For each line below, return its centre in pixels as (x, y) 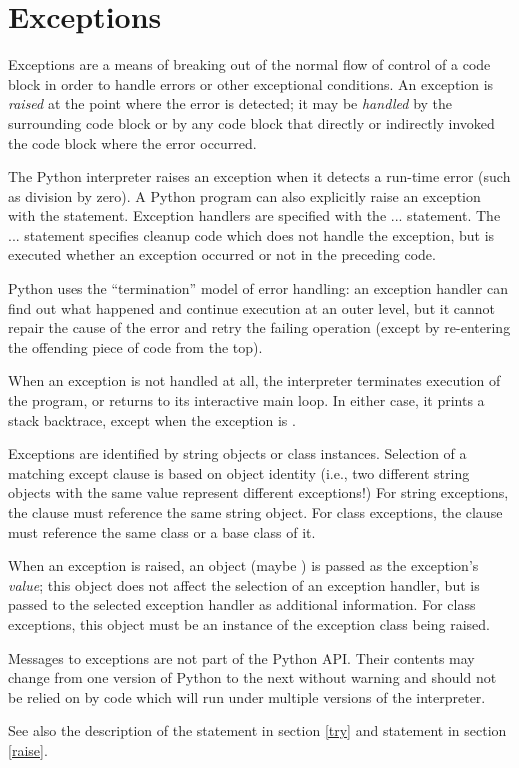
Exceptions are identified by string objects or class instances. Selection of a (237, 453)
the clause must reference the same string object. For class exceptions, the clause (255, 512)
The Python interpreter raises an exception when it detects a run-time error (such (259, 176)
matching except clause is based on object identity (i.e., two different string (239, 472)
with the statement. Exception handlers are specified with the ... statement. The (254, 215)
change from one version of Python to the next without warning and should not (252, 677)
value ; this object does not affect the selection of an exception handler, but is (244, 584)
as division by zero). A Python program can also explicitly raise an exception (244, 195)
